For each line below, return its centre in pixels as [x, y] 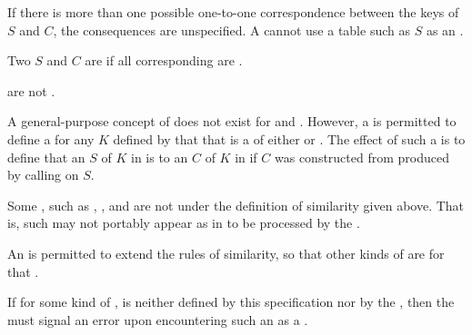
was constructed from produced [362, 157]
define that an [46, 157]
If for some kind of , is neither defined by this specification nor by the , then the [231, 302]
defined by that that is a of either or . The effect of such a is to [289, 138]
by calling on [43, 175]
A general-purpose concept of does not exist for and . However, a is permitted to [232, 121]
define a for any [51, 138]
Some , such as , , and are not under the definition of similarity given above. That [236, 205]
